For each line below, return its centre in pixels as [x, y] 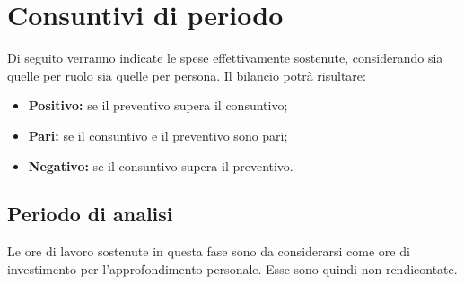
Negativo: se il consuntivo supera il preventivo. [161, 165]
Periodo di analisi [90, 214]
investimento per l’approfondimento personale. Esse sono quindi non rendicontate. [232, 268]
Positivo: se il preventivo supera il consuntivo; [158, 105]
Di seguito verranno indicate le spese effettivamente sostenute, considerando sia [225, 58]
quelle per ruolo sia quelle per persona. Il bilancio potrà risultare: [187, 75]
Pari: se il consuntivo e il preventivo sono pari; [158, 135]
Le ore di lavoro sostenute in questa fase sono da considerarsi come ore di [209, 251]
